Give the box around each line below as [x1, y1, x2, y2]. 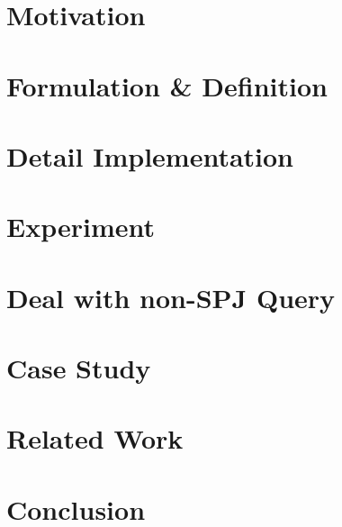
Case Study [6, 350, 151, 386]
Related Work [6, 420, 184, 457]
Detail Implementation [6, 137, 294, 174]
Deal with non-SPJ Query [6, 278, 336, 315]
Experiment [6, 208, 156, 245]
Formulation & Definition [6, 67, 328, 104]
